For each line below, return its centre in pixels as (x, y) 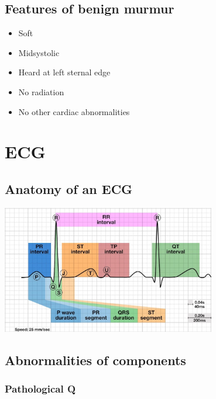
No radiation (41, 91)
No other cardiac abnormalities (74, 111)
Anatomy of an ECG (69, 188)
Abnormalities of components (95, 360)
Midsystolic (39, 52)
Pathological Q (40, 389)
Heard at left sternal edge (64, 72)
